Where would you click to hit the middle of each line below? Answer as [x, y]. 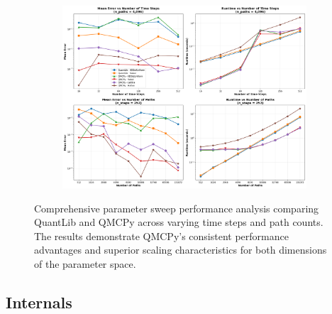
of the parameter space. [85, 263]
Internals [39, 302]
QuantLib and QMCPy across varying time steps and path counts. [179, 222]
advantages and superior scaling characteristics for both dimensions [181, 250]
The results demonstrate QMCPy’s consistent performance [161, 235]
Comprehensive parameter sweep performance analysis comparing [177, 208]
